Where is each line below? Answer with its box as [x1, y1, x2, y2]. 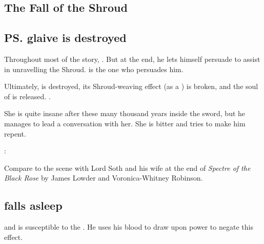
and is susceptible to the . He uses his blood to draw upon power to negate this [4, 221, 253, 232]
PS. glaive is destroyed [4, 30, 127, 46]
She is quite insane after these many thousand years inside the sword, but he [4, 108, 246, 119]
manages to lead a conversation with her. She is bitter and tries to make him [4, 118, 246, 128]
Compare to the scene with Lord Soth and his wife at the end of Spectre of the [4, 162, 251, 173]
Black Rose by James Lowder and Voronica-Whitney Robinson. [4, 172, 203, 183]
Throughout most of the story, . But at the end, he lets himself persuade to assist [4, 53, 260, 64]
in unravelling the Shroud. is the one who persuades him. [4, 63, 184, 74]
